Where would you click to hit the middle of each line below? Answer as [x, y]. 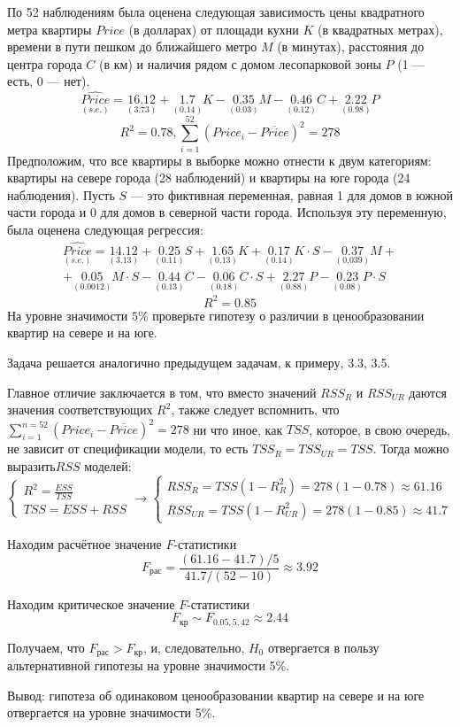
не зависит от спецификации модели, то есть [128, 449]
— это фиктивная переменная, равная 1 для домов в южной [291, 194]
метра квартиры [50, 29]
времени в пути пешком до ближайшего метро [132, 46]
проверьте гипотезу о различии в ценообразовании [288, 315]
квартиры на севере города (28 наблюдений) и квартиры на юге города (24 [209, 178]
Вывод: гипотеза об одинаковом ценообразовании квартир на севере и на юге [216, 695]
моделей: [108, 465]
